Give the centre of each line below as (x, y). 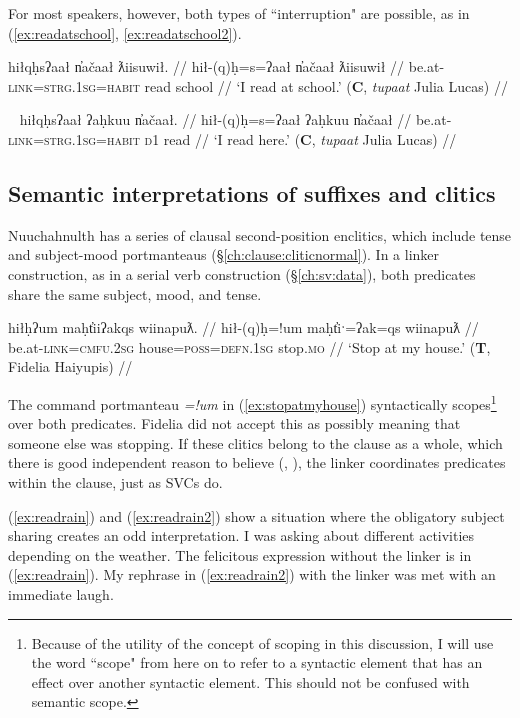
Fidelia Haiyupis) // (70, 366)
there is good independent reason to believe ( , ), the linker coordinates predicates (257, 462)
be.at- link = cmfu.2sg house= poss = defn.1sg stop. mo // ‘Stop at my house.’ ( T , (249, 346)
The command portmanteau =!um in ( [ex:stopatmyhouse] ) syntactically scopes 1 (252, 402)
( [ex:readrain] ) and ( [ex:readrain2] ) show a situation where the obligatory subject (256, 515)
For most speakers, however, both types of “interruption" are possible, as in (239, 13)
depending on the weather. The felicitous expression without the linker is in (240, 554)
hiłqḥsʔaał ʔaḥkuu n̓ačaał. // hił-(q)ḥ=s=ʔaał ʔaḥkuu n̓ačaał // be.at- (235, 119)
